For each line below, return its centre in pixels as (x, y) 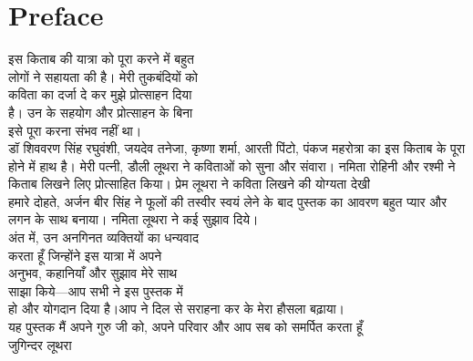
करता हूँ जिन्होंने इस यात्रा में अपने (85, 255)
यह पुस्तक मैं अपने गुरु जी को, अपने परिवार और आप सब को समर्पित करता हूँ (185, 327)
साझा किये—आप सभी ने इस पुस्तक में (96, 290)
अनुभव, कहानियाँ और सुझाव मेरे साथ (93, 273)
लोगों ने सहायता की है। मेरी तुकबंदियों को (103, 76)
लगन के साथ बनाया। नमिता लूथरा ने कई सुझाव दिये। (134, 219)
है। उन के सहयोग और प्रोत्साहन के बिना (101, 112)
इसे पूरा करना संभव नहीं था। (75, 130)
